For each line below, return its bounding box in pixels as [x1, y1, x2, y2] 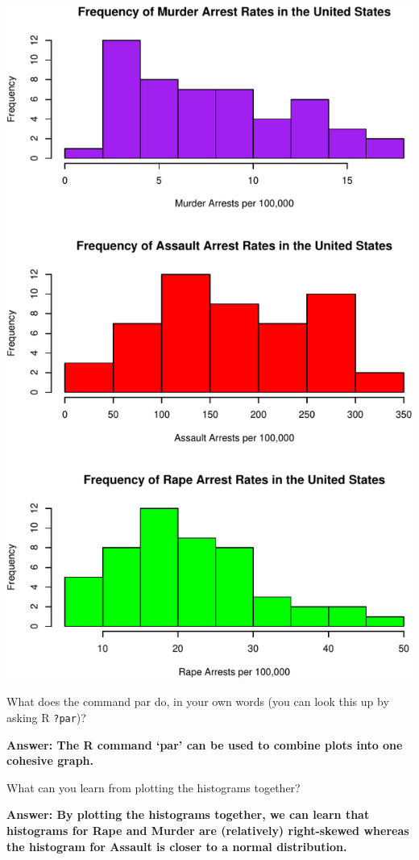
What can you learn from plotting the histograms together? [6, 779, 301, 795]
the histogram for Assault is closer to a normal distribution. [6, 837, 347, 854]
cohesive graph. [6, 752, 94, 769]
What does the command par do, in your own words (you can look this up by [6, 693, 389, 710]
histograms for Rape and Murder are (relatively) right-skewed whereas [6, 821, 409, 838]
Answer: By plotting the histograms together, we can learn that [6, 806, 370, 823]
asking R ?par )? [6, 708, 86, 725]
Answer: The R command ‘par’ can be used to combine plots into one [6, 736, 403, 753]
